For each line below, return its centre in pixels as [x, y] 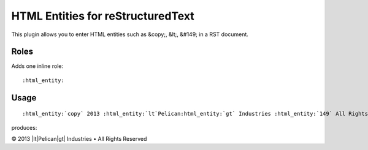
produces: [24, 127]
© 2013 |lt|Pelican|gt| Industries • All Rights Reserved [79, 139]
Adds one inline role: [37, 66]
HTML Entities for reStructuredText [103, 16]
